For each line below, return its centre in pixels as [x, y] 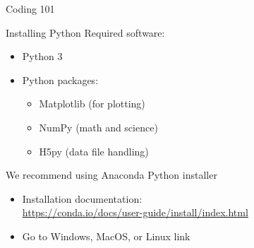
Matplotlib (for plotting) [92, 104]
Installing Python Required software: [85, 32]
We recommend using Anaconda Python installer [111, 175]
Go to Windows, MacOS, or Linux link [106, 236]
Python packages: [60, 79]
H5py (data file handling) [94, 151]
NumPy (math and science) [98, 127]
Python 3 [42, 56]
